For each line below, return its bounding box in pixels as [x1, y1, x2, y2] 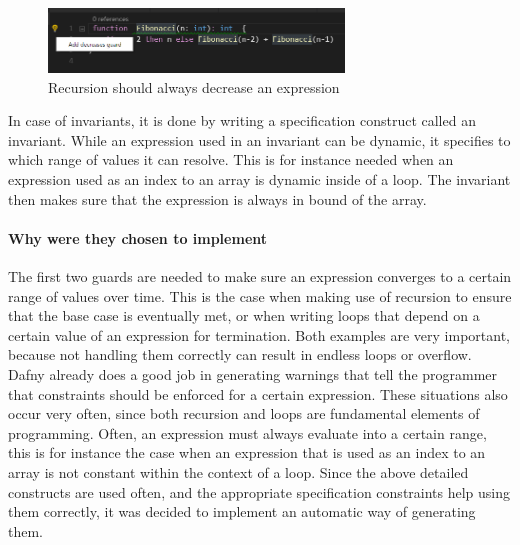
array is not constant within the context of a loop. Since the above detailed [8, 461, 469, 482]
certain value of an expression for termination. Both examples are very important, [8, 324, 510, 345]
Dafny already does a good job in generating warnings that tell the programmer [8, 363, 498, 384]
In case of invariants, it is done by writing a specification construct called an [8, 110, 476, 131]
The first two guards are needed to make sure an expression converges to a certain [8, 266, 512, 286]
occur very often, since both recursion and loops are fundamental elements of [8, 403, 480, 424]
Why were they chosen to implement [8, 227, 268, 248]
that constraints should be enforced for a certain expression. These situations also [8, 383, 508, 404]
